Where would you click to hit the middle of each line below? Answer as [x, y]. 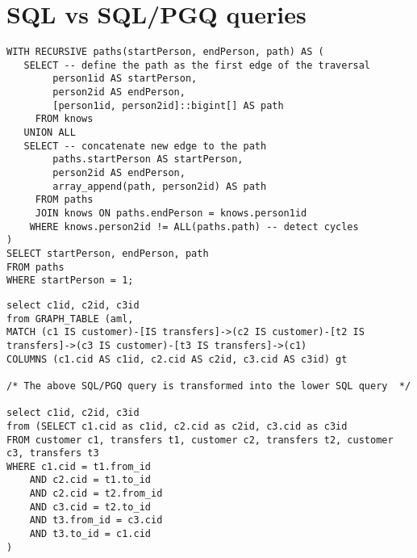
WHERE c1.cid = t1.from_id [79, 466]
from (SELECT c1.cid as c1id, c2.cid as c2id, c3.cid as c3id [177, 426]
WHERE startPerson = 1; [70, 281]
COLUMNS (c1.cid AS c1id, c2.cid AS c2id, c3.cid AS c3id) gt [177, 359]
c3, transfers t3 [53, 453]
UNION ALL [50, 133]
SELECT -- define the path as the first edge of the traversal [197, 65]
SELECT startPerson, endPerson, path [108, 253]
